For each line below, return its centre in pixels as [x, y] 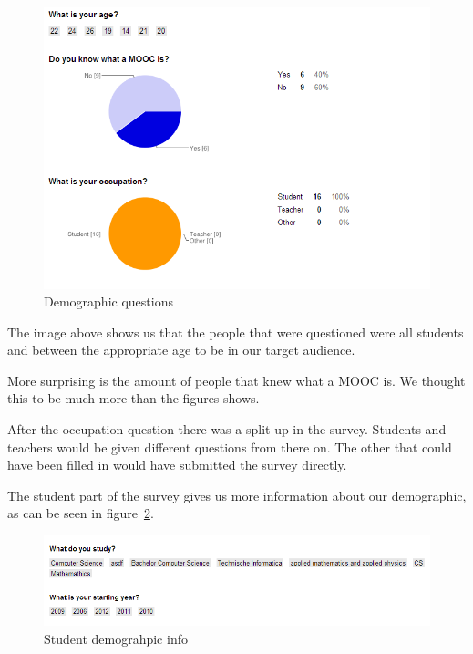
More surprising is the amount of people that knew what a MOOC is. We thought [236, 380]
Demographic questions [108, 301]
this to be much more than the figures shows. [134, 398]
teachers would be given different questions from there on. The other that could [230, 446]
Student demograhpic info [116, 638]
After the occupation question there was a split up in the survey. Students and [227, 429]
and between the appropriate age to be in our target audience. [181, 350]
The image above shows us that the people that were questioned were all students [236, 332]
